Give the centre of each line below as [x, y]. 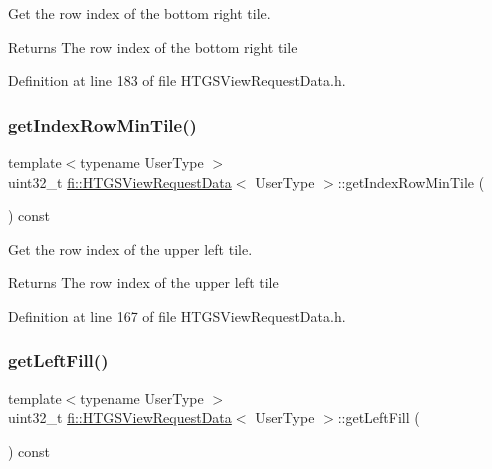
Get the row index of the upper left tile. [130, 248]
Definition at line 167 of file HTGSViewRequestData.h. [177, 315]
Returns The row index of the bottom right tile [153, 46]
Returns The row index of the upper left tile [143, 282]
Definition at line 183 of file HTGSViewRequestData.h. [177, 80]
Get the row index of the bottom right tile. [139, 13]
